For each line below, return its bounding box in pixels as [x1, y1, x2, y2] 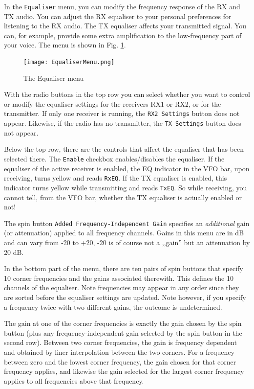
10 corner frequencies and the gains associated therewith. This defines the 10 [4, 273, 233, 283]
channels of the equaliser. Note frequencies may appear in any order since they [4, 282, 239, 293]
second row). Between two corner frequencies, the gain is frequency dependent [4, 337, 237, 347]
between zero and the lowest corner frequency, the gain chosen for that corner [4, 356, 236, 366]
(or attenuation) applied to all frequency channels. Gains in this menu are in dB [4, 228, 244, 238]
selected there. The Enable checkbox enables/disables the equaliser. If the [4, 153, 225, 163]
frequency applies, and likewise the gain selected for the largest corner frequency [4, 366, 244, 376]
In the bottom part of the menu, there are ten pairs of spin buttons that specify [4, 263, 243, 274]
